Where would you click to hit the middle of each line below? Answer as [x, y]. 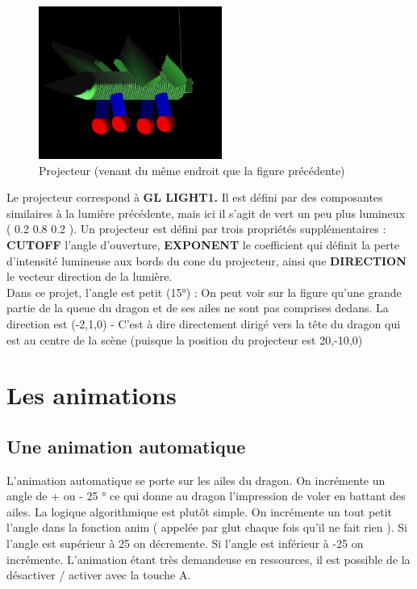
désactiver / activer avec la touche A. [99, 575]
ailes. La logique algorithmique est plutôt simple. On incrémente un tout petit [200, 511]
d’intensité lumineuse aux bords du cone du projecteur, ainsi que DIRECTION [206, 260]
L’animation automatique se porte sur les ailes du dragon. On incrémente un [196, 480]
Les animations [92, 395]
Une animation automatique [126, 446]
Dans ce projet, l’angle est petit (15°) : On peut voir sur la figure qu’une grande [204, 292]
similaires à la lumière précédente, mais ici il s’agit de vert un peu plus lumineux [206, 213]
